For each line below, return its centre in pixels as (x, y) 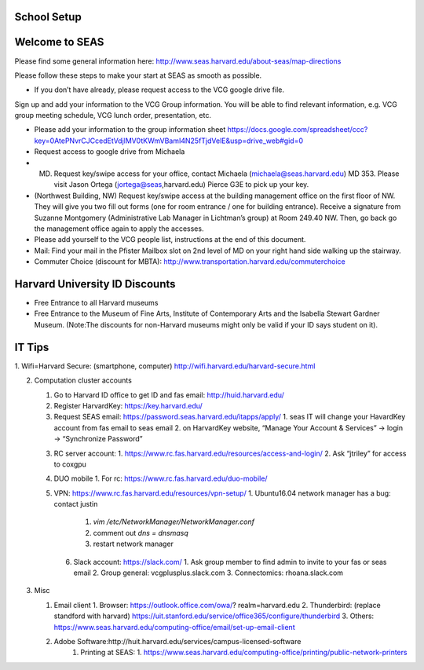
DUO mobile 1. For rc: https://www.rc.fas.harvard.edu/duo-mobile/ (161, 478)
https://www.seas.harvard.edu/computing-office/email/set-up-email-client (174, 627)
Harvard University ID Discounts (95, 284)
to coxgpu (70, 464)
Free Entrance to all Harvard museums (96, 303)
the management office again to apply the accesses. (119, 229)
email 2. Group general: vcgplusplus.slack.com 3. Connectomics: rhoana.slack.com (208, 573)
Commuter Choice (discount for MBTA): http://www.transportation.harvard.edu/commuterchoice (190, 262)
